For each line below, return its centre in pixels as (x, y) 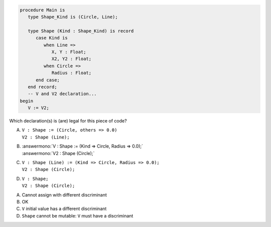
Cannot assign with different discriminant (64, 194)
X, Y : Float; (69, 52)
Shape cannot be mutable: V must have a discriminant (78, 215)
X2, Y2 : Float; (72, 59)
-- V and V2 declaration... (62, 94)
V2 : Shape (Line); (46, 137)
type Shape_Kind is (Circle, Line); (73, 17)
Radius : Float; (72, 73)
